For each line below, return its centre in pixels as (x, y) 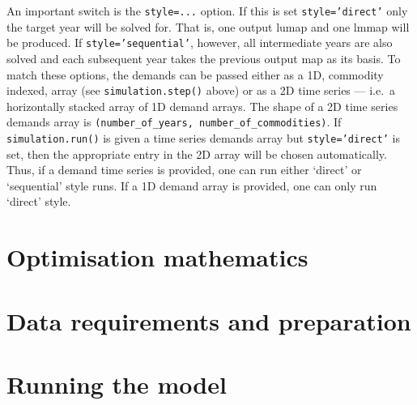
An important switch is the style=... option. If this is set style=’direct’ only (207, 11)
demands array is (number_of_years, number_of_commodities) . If (174, 122)
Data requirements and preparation (209, 320)
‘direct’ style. (39, 201)
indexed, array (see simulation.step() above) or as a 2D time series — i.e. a (201, 90)
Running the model (117, 384)
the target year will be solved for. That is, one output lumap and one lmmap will (208, 26)
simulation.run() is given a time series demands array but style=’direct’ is (203, 138)
